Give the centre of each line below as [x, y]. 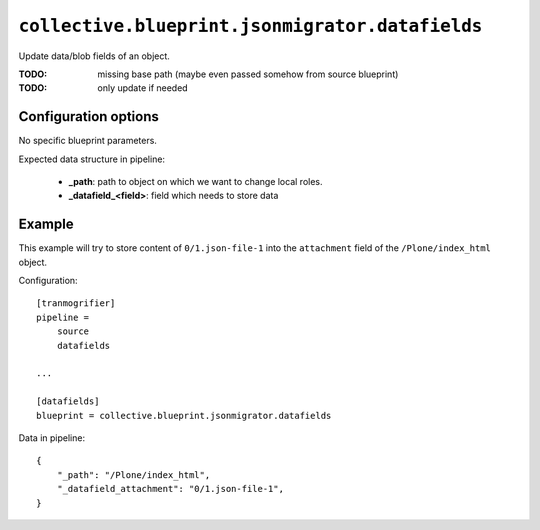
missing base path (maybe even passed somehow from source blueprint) [248, 74]
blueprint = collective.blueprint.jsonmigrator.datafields [184, 415]
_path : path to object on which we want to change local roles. [195, 182]
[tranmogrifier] [76, 303]
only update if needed [143, 88]
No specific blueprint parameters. [87, 141]
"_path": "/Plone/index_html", [133, 474]
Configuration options [89, 116]
